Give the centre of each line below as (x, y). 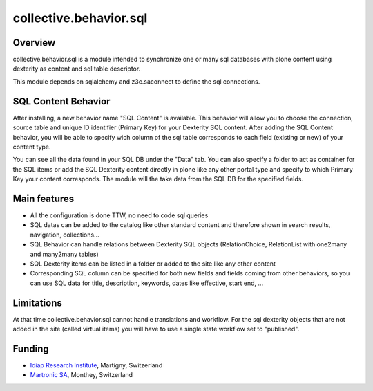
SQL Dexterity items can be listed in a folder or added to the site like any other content (153, 264)
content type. (32, 147)
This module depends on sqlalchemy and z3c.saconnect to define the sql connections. (136, 81)
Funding (31, 348)
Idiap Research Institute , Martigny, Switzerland (96, 365)
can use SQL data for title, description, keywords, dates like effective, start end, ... (147, 283)
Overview (34, 43)
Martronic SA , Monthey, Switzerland (82, 375)
